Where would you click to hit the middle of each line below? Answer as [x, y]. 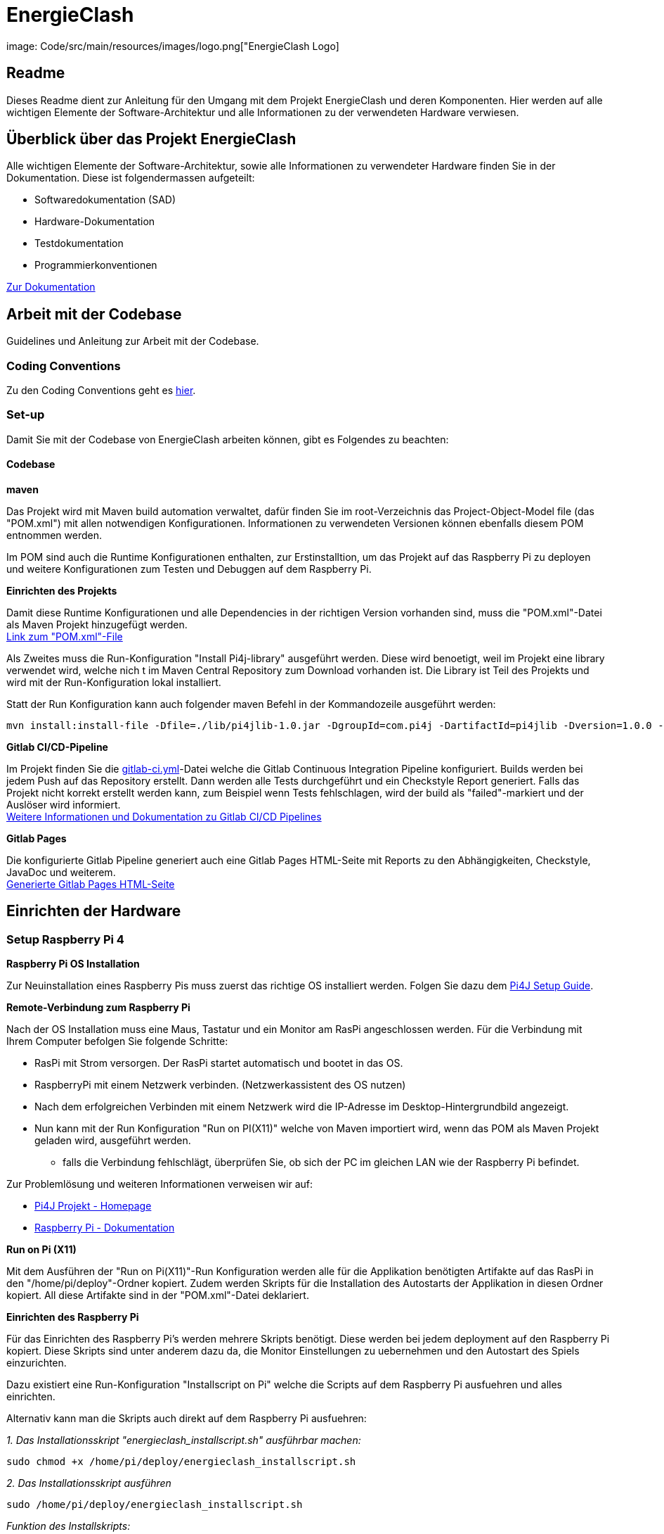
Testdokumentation [79, 243]
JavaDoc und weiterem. [61, 872]
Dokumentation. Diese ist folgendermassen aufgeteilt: [131, 178]
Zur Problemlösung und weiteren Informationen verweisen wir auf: [160, 1184]
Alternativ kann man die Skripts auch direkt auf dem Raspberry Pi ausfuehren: [187, 1419]
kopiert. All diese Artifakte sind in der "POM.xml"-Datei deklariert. [158, 1295]
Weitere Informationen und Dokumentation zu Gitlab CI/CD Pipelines [164, 817]
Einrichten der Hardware [94, 911]
